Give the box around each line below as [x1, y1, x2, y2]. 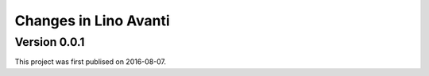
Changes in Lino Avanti [14, 12, 170, 29]
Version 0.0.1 [14, 35, 85, 49]
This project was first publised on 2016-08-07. [14, 57, 167, 66]
